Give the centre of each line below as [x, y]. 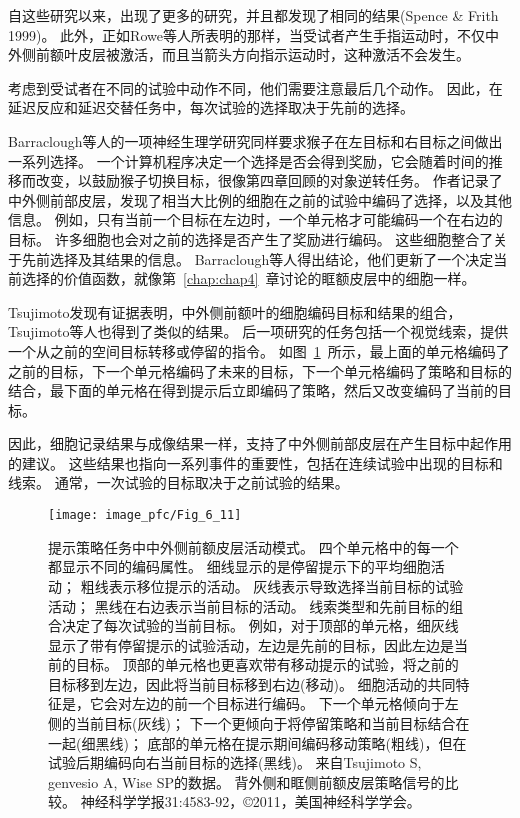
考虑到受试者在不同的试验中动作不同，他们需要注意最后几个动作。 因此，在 [255, 87]
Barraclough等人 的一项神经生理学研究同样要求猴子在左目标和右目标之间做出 [255, 140]
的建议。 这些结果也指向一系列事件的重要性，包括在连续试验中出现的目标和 [255, 462]
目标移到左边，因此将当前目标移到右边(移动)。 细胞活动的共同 [252, 683]
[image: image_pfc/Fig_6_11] [145, 515]
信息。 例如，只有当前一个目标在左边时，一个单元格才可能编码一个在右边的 [255, 219]
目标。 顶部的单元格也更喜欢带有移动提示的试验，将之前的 [267, 664]
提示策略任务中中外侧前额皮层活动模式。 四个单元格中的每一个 [253, 546]
